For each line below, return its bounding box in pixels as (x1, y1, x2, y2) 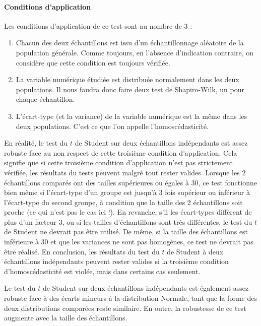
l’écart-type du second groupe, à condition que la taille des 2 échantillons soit (4, 197, 243, 207)
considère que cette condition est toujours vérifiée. (16, 57, 170, 68)
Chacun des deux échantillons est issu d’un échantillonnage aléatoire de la (16, 37, 244, 48)
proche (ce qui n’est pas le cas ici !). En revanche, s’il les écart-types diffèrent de (4, 207, 252, 217)
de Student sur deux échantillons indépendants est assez (75, 138, 248, 148)
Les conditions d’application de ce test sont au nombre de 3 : (4, 20, 192, 31)
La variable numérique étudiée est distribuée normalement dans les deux (16, 74, 239, 85)
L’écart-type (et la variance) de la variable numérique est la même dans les (16, 110, 247, 121)
